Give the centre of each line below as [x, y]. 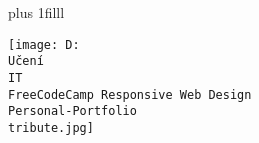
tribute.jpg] [51, 127]
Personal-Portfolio [72, 111]
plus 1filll [36, 12]
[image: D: [44, 44]
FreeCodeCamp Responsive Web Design [130, 94]
